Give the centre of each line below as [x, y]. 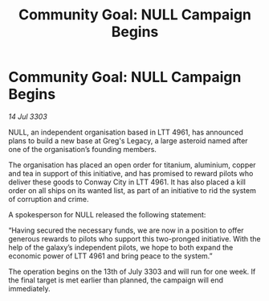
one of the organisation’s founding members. [82, 149]
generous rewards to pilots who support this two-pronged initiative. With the [134, 238]
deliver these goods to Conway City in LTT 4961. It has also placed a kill [127, 182]
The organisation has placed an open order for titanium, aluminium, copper [132, 165]
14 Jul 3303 [28, 116]
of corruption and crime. [49, 199]
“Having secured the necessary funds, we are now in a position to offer [126, 230]
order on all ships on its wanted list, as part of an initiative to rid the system [132, 190]
